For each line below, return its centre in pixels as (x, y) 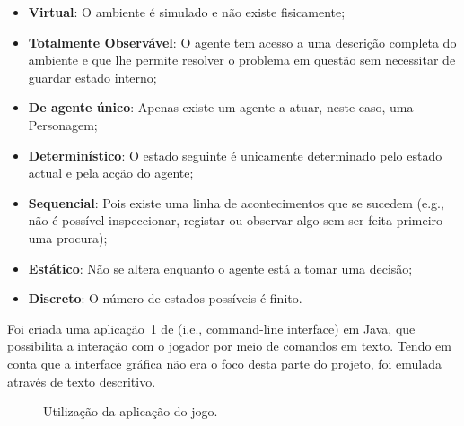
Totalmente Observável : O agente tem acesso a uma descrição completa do (242, 42)
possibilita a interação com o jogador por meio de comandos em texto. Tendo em (229, 346)
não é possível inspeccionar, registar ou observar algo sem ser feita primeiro (236, 220)
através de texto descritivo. (82, 381)
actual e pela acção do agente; (111, 173)
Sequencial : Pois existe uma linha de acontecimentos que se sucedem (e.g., (236, 202)
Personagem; (63, 124)
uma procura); (68, 237)
